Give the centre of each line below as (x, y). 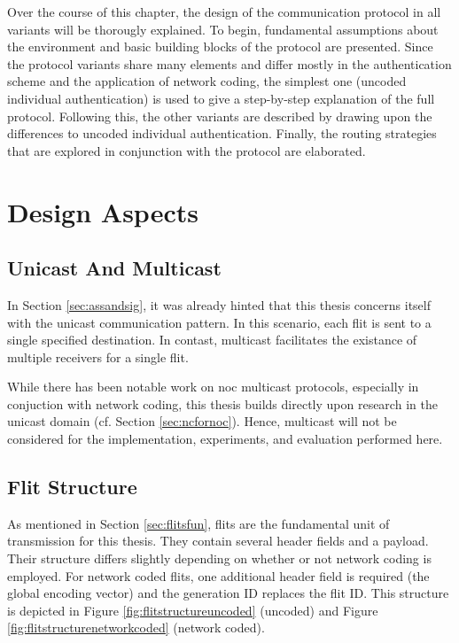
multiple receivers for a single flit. (98, 356)
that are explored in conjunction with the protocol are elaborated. (187, 150)
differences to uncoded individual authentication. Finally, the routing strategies (222, 133)
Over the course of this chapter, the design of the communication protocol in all (224, 12)
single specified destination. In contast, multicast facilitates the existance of (212, 340)
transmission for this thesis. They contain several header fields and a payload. (218, 541)
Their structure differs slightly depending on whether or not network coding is (219, 558)
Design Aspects (103, 211)
